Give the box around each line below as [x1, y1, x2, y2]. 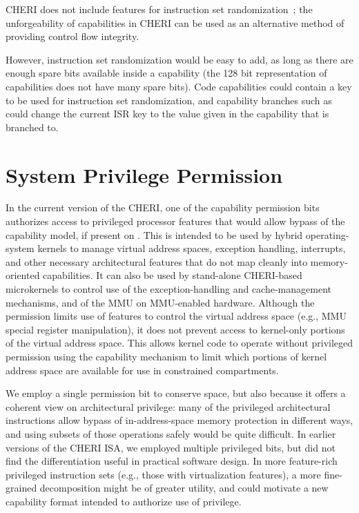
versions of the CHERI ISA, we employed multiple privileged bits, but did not [6, 440, 336, 454]
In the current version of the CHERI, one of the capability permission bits [6, 200, 320, 215]
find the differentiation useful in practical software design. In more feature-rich [6, 454, 338, 468]
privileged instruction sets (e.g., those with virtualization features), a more [6, 467, 321, 481]
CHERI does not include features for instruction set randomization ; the [6, 2, 313, 16]
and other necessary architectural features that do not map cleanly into [6, 254, 308, 269]
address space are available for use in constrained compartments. [6, 362, 279, 377]
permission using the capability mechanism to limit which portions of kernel [6, 349, 327, 363]
